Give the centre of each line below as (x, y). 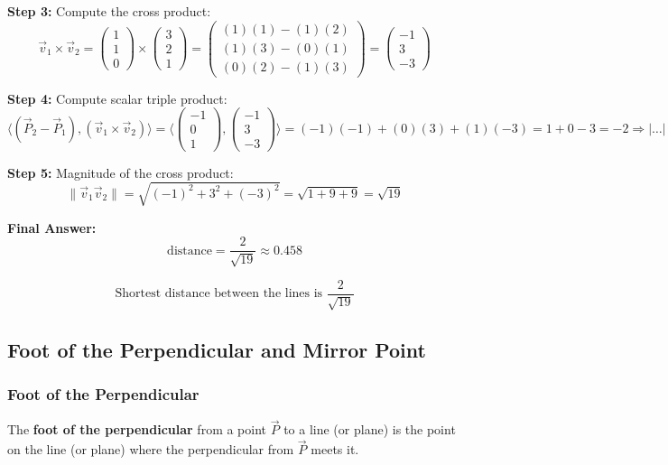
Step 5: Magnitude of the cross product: (121, 172)
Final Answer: (52, 227)
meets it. (335, 449)
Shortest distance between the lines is (219, 294)
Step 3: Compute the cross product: (109, 11)
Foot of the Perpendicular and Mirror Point (217, 349)
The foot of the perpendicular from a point (137, 429)
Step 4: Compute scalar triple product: (117, 98)
